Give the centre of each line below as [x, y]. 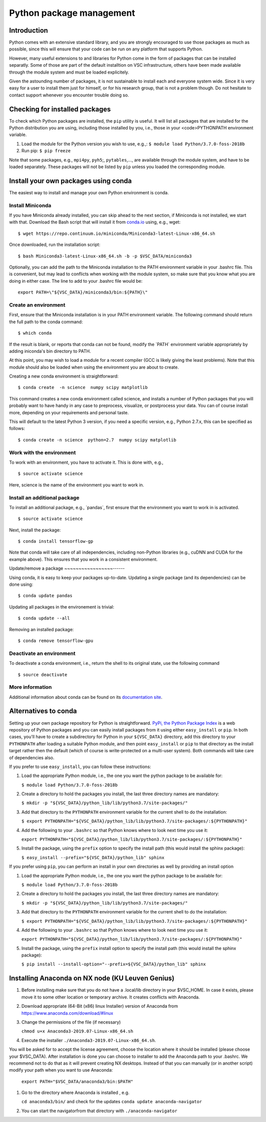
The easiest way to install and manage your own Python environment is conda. [89, 192]
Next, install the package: [35, 530]
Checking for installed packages [60, 109]
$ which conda [35, 333]
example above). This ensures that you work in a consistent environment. [83, 559]
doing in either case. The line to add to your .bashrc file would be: [76, 281]
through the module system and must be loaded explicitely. [69, 72]
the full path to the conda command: [46, 322]
